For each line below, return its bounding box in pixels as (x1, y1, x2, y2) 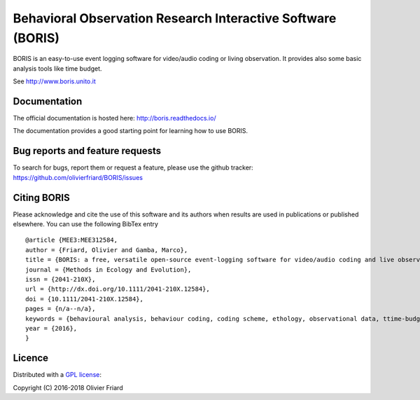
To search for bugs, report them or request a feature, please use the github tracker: (13, 163, 253, 172)
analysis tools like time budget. (13, 64, 102, 73)
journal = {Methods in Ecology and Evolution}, (25, 265, 192, 273)
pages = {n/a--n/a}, (25, 305, 96, 313)
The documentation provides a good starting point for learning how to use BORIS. (13, 127, 248, 135)
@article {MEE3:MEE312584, (25, 236, 118, 244)
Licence (13, 352, 49, 364)
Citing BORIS (13, 191, 70, 203)
